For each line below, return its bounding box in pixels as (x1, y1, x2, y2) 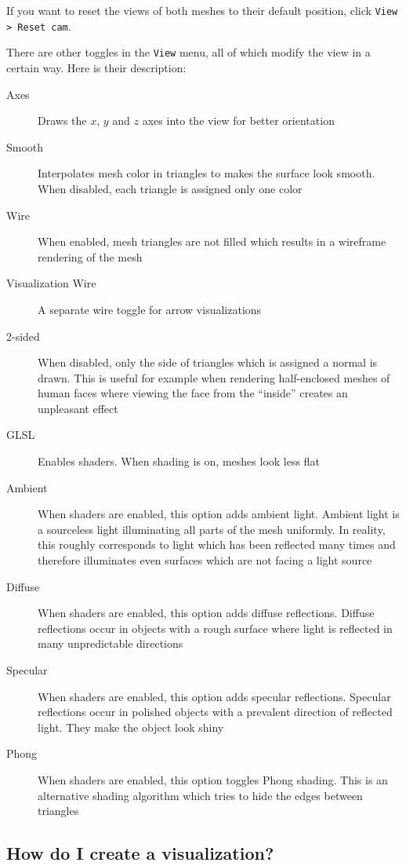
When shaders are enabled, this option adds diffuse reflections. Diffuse (38, 605, 375, 621)
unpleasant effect (38, 400, 118, 416)
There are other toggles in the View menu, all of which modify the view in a (6, 44, 371, 60)
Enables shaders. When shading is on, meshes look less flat (38, 453, 320, 470)
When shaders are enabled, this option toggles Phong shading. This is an (38, 771, 388, 787)
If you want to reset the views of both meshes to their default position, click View (6, 2, 398, 18)
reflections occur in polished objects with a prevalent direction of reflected (38, 703, 393, 720)
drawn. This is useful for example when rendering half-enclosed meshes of (38, 369, 390, 385)
